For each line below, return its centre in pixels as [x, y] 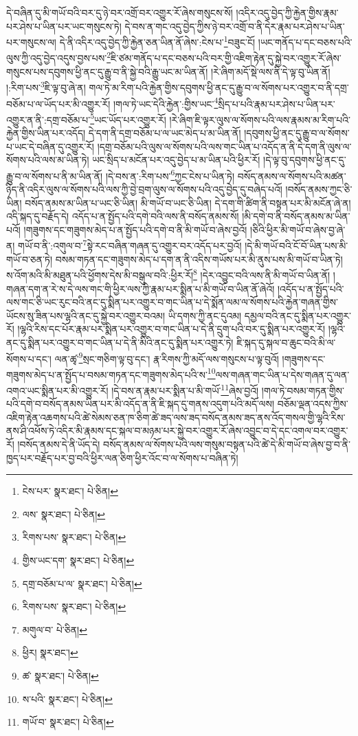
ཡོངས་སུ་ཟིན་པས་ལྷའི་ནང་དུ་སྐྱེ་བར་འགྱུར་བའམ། [86, 315]
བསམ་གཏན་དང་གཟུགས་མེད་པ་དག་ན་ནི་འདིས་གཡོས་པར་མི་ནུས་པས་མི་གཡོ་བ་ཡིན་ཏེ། [199, 259]
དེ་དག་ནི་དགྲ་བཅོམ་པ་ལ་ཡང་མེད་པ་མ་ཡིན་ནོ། [165, 133]
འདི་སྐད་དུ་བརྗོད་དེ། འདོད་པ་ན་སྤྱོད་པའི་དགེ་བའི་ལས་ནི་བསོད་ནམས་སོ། [123, 216]
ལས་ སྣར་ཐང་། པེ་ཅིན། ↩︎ [64, 514]
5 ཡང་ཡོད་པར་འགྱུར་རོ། [128, 118]
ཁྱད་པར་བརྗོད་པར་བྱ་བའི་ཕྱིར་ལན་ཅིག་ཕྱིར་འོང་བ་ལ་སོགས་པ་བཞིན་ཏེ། [122, 457]
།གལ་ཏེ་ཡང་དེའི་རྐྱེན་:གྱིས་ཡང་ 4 [166, 102]
